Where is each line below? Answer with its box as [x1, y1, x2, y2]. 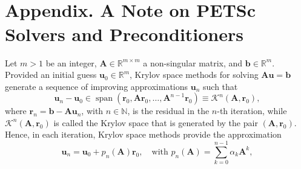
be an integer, [45, 56, 97, 69]
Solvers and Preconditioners [5, 21, 243, 46]
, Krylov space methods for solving [130, 68, 259, 81]
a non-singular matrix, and [143, 56, 243, 69]
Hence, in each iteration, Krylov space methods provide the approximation [5, 128, 282, 141]
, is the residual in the [127, 104, 210, 117]
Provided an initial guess [5, 68, 97, 81]
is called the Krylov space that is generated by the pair [53, 116, 258, 129]
